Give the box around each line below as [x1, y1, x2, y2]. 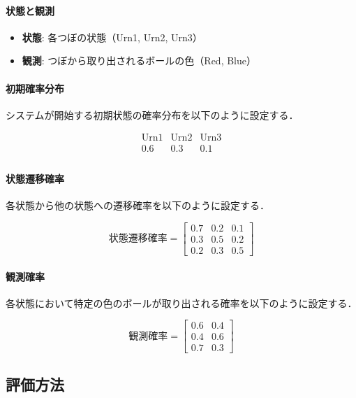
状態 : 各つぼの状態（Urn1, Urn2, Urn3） [22, 29, 202, 44]
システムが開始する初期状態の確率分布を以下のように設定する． [6, 107, 299, 122]
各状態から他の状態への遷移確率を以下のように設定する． [6, 198, 269, 213]
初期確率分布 [6, 80, 64, 95]
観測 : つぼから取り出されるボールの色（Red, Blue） [22, 53, 257, 68]
